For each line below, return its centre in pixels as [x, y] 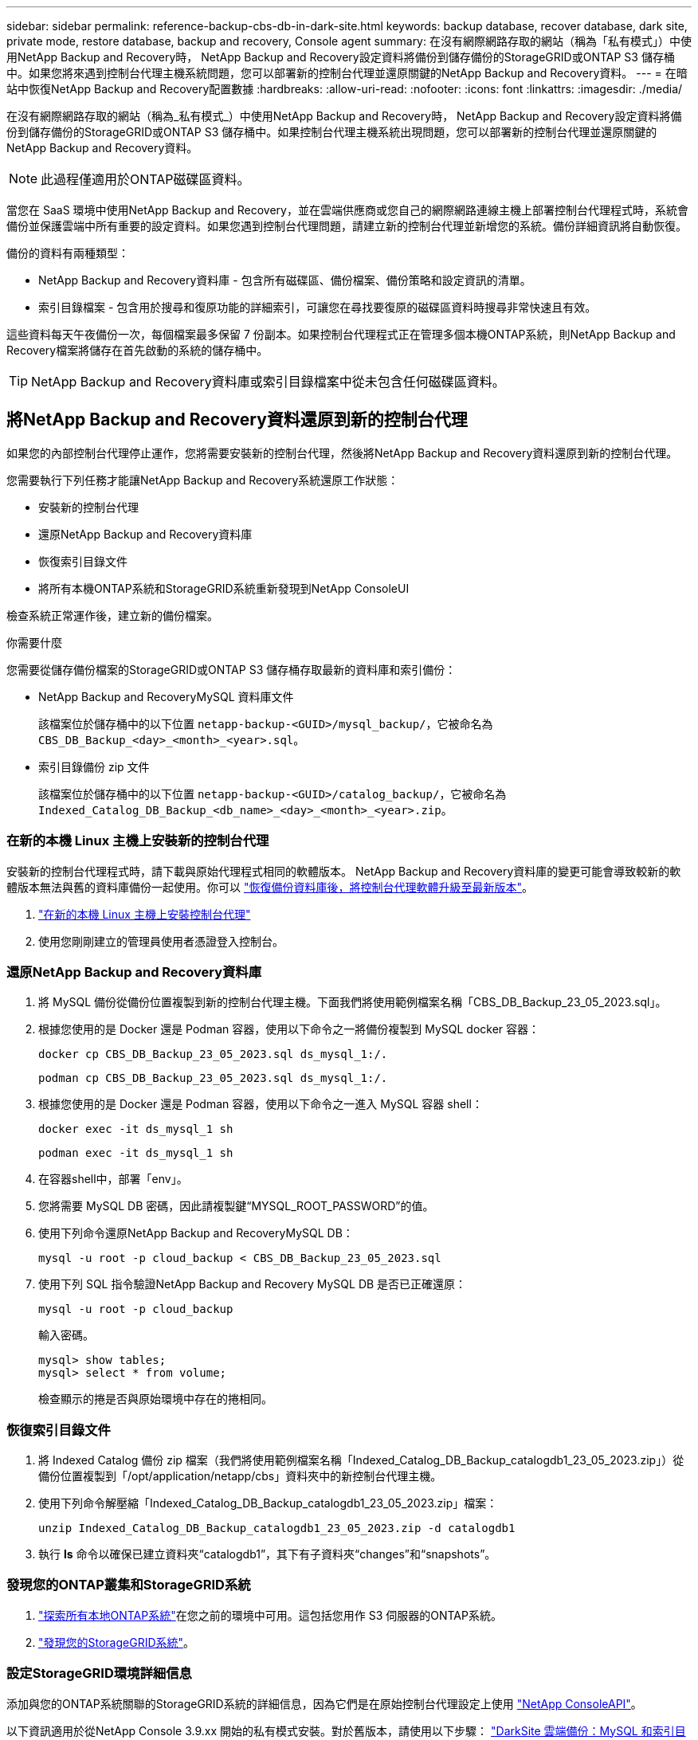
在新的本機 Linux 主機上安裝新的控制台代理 [138, 841]
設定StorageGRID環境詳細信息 [99, 1673]
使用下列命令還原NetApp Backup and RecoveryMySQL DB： [196, 1233]
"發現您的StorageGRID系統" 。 [117, 1642]
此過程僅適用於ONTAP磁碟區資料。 [145, 179]
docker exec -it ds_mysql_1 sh [136, 1129]
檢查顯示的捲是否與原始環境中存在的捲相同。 [155, 1399]
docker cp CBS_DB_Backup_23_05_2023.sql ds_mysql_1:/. [213, 1054]
